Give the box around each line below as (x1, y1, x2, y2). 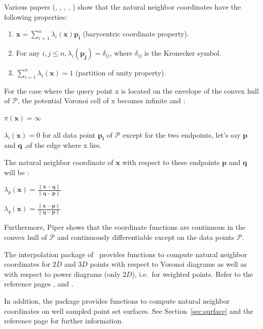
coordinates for (4, 259, 51, 269)
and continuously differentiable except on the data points (57, 231, 235, 242)
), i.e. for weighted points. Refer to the (132, 268, 253, 279)
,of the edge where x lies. (24, 140, 102, 150)
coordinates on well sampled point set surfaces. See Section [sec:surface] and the (4, 305, 253, 316)
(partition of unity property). (76, 67, 166, 77)
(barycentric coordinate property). (83, 28, 189, 39)
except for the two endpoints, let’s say (122, 129, 241, 140)
